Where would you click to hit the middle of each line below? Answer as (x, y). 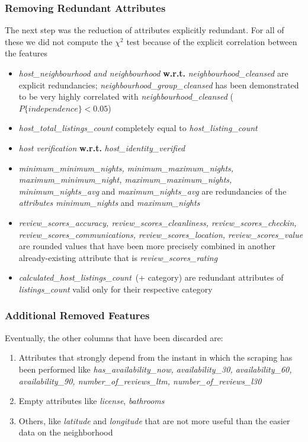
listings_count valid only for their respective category (115, 289)
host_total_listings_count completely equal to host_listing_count (138, 128)
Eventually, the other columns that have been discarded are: (114, 337)
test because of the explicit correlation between (212, 41)
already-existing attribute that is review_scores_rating (118, 257)
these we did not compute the (59, 41)
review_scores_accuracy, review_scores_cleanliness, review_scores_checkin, (158, 222)
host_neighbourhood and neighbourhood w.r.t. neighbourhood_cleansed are (153, 73)
